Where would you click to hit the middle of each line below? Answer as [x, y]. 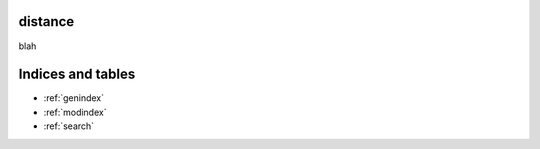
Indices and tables [77, 74]
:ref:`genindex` [74, 98]
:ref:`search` [69, 126]
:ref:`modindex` [75, 112]
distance [46, 21]
